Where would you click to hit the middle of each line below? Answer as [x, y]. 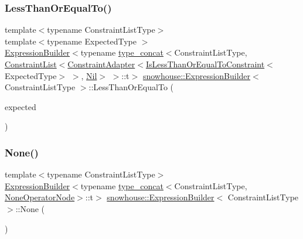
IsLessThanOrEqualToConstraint [205, 64]
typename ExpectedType [92, 41]
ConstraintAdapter [101, 64]
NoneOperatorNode [40, 197]
